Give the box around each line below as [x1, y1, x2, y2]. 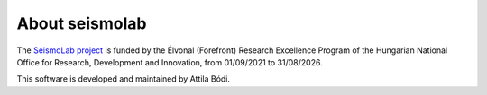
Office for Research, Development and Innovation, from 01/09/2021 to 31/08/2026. [16, 56, 324, 67]
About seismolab [16, 13, 147, 33]
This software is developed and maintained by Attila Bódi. [16, 73, 230, 84]
